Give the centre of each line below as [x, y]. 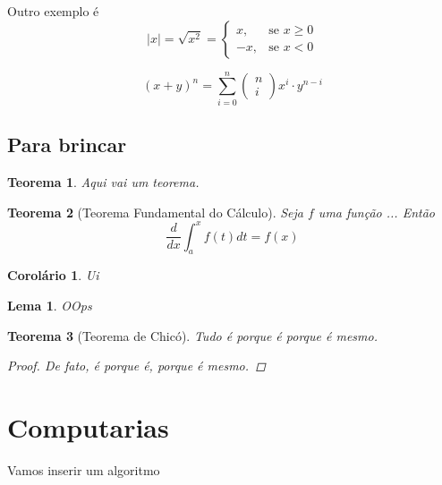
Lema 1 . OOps [50, 305]
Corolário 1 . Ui [53, 275]
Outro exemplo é [53, 11]
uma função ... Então [376, 212]
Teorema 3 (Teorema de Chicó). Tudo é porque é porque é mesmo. [192, 335]
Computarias [88, 426]
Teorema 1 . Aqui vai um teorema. [103, 181]
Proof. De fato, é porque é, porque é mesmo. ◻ [136, 366]
